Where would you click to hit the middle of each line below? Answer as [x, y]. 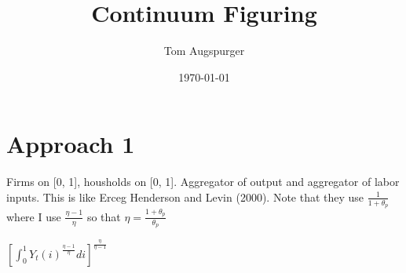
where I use [34, 216]
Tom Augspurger [204, 51]
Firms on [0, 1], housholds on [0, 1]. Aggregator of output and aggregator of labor [203, 182]
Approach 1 [71, 144]
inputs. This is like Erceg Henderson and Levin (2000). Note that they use [185, 197]
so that [104, 216]
